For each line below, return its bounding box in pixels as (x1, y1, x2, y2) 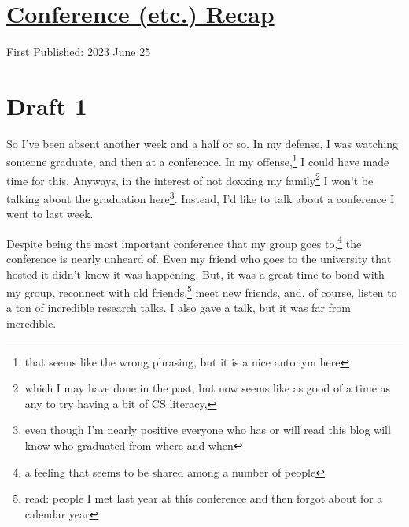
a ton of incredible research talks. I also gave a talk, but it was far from (6, 299, 351, 316)
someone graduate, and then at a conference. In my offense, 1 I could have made (6, 151, 389, 170)
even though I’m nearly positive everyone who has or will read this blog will (24, 421, 391, 438)
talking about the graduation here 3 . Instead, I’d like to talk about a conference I (6, 187, 394, 206)
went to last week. (6, 206, 94, 222)
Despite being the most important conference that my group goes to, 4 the (6, 232, 362, 251)
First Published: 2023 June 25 (6, 43, 151, 60)
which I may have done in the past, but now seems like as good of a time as (24, 380, 391, 396)
